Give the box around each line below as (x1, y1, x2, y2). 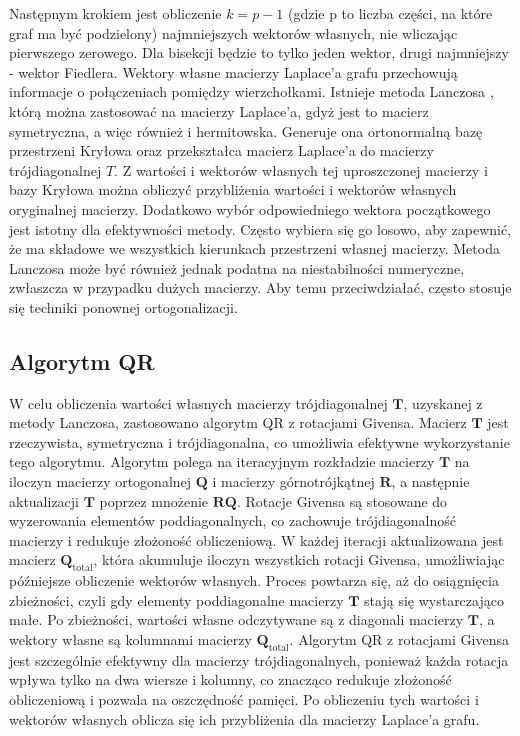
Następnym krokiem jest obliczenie (9, 3, 222, 23)
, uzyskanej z (403, 392, 483, 413)
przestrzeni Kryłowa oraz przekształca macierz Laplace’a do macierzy (9, 140, 434, 161)
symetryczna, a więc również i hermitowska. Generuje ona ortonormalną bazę (9, 120, 483, 141)
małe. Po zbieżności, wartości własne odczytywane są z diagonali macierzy (9, 609, 464, 630)
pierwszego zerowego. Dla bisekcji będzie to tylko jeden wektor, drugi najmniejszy (9, 42, 509, 63)
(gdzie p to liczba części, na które (287, 3, 493, 23)
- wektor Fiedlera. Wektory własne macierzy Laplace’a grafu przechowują (9, 61, 458, 82)
